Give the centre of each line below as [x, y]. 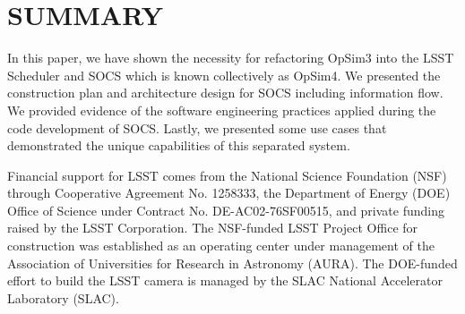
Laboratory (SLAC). [63, 297]
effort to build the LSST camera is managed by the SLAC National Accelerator [225, 280]
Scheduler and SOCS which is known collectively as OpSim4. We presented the [224, 75]
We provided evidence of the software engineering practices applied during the [222, 110]
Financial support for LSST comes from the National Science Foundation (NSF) [227, 175]
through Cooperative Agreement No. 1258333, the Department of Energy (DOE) [229, 193]
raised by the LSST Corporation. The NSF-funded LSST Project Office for [213, 228]
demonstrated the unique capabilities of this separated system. [179, 145]
